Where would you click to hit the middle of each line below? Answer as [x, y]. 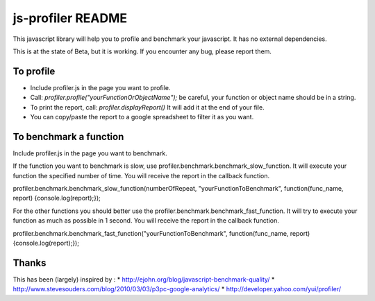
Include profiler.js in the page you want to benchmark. [90, 153]
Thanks [30, 263]
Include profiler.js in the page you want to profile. [100, 87]
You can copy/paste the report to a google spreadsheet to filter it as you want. [142, 117]
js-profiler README [70, 18]
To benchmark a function [68, 136]
